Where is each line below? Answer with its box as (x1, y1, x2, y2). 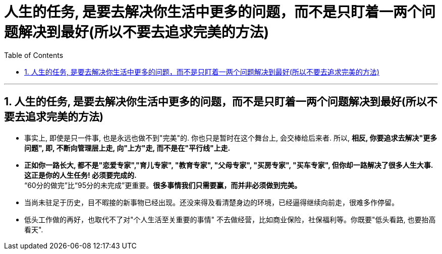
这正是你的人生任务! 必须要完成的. (24, 170, 137, 179)
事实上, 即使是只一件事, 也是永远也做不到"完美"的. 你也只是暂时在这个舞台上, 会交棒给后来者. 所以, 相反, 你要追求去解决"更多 (24, 133, 437, 142)
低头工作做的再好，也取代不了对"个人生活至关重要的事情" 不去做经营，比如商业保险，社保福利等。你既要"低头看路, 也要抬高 (24, 215, 436, 224)
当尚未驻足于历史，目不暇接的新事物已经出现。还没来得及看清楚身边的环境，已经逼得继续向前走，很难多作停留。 (24, 198, 399, 207)
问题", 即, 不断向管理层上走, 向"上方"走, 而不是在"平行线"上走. (24, 143, 231, 152)
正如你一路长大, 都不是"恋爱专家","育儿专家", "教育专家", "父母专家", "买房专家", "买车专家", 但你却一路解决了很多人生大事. (24, 160, 433, 169)
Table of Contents (4, 50, 64, 59)
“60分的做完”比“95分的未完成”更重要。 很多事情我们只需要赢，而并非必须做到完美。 (24, 180, 302, 189)
